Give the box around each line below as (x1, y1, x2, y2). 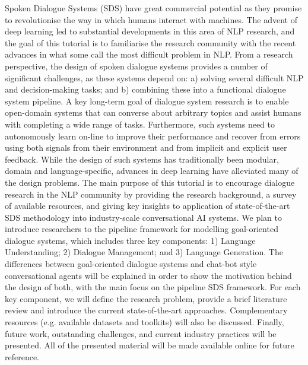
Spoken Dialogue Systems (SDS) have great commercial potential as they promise (5, 2, 302, 14)
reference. (5, 350, 40, 363)
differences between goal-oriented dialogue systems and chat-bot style (5, 258, 257, 270)
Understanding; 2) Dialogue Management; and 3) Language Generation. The (5, 246, 283, 258)
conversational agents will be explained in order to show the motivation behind (5, 269, 292, 281)
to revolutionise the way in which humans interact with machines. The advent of (5, 13, 298, 26)
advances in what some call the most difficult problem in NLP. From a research (5, 48, 293, 61)
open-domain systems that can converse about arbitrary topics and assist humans (5, 106, 301, 119)
